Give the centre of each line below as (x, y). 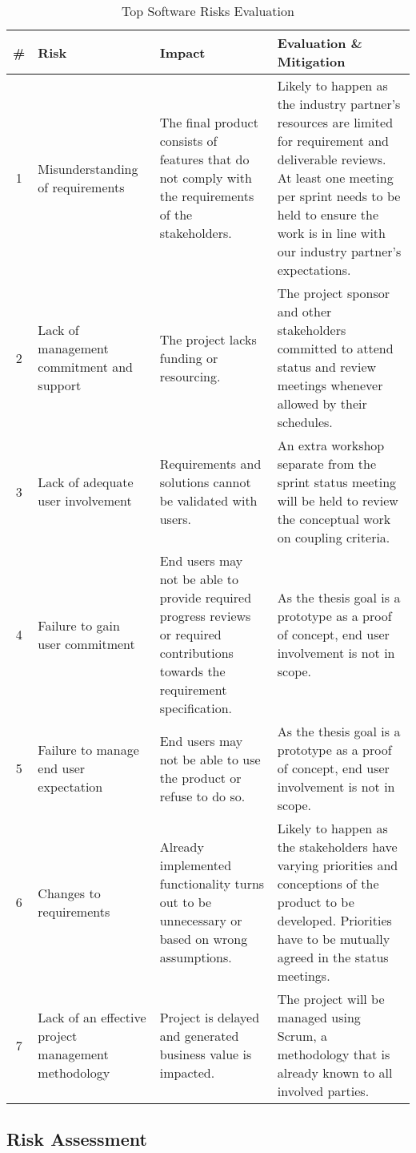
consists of (188, 141)
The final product (209, 122)
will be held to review (338, 500)
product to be (316, 902)
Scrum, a (302, 1036)
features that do (204, 159)
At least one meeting (335, 177)
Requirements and (210, 464)
